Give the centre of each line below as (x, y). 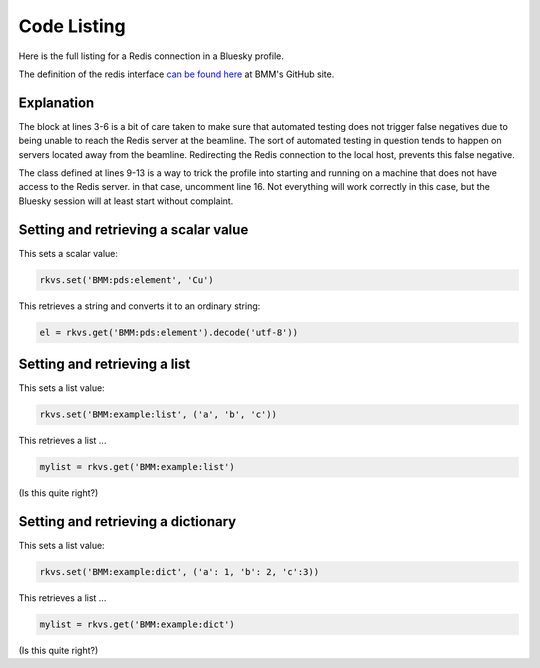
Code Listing (72, 26)
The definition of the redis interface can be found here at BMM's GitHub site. (176, 74)
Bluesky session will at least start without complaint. (126, 201)
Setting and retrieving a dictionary (127, 521)
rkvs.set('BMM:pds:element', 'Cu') (126, 279)
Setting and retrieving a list (104, 364)
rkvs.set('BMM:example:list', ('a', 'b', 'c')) (158, 414)
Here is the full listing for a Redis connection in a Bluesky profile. (151, 56)
